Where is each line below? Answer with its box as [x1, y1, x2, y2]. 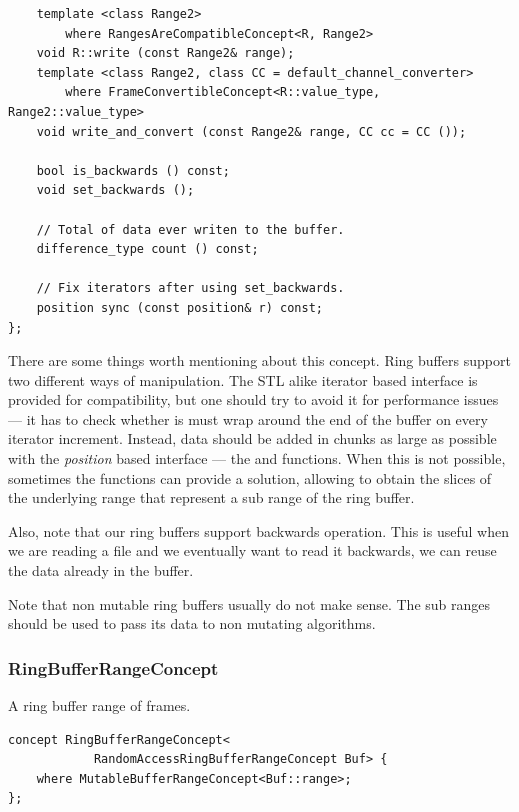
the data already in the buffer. [8, 560, 194, 581]
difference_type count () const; [36, 242, 259, 257]
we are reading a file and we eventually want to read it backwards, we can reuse [8, 540, 497, 561]
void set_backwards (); [36, 183, 195, 198]
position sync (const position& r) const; [36, 300, 323, 315]
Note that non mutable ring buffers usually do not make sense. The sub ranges [8, 593, 491, 614]
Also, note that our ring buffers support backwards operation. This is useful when [8, 520, 509, 541]
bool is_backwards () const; [36, 163, 230, 178]
